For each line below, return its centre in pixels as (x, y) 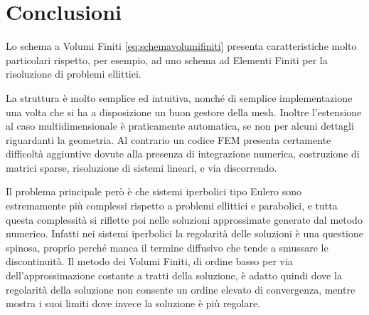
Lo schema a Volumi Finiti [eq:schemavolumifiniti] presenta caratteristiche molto (181, 46)
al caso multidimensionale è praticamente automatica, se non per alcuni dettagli (180, 126)
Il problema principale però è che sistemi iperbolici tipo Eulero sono (154, 191)
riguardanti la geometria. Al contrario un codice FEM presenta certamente (169, 139)
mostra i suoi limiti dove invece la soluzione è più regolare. (133, 303)
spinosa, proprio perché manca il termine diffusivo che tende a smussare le (167, 247)
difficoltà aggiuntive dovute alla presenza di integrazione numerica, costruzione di (183, 154)
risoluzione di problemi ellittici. (74, 74)
